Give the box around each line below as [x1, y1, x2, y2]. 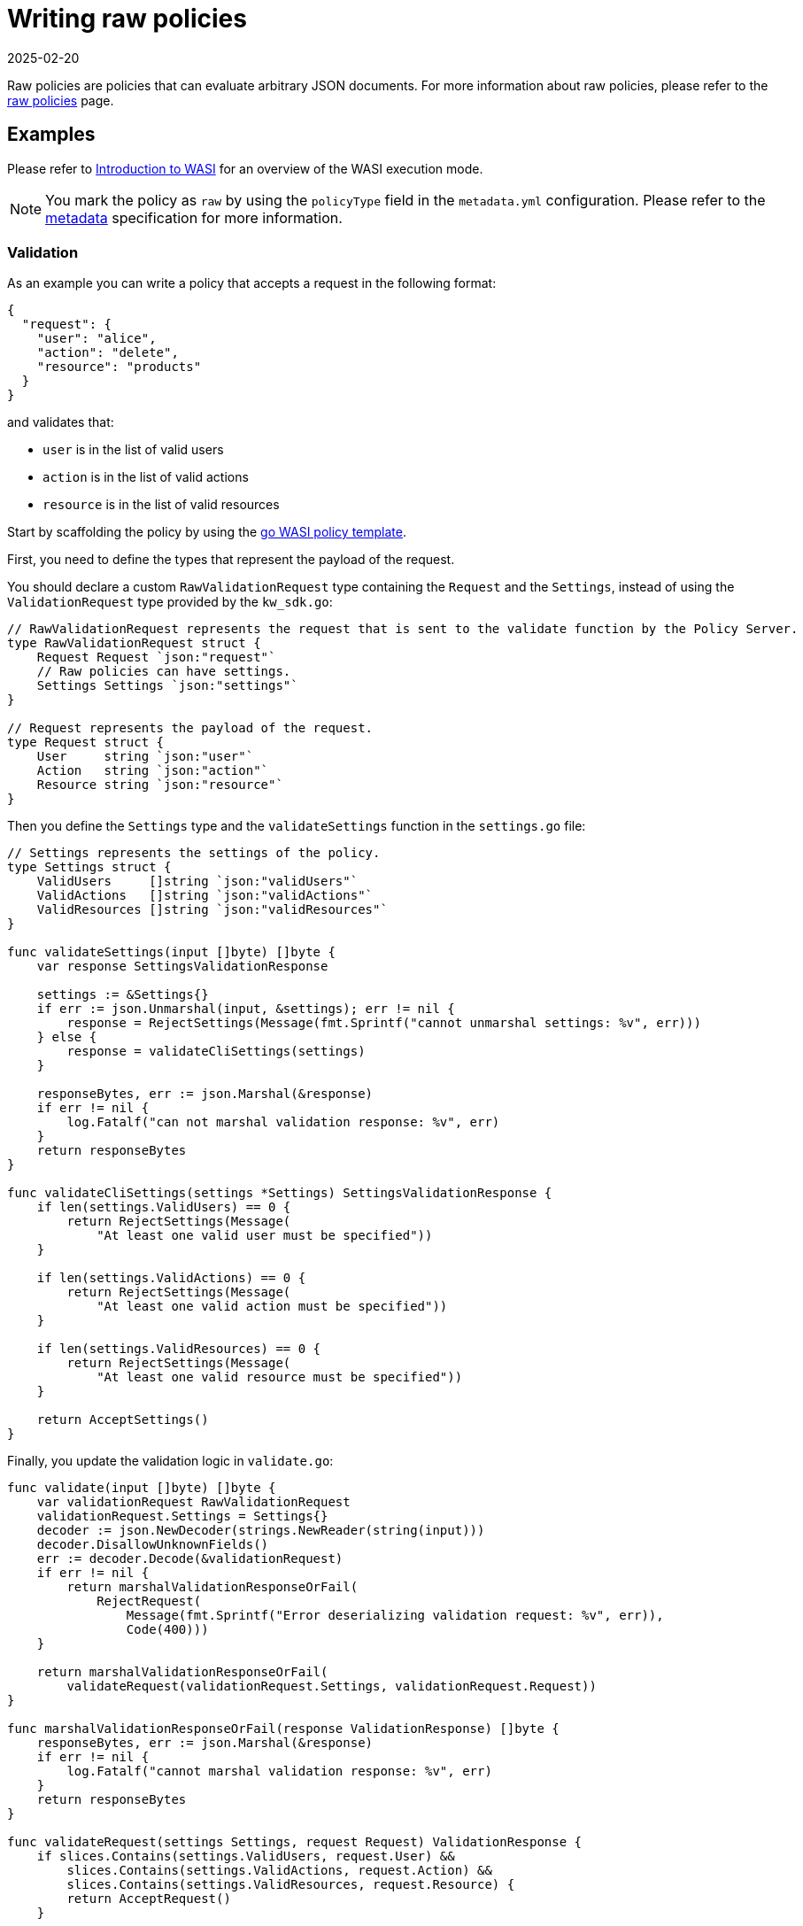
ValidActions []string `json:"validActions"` [36, 888, 374, 903]
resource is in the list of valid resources [42, 497, 280, 513]
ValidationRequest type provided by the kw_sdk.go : [7, 594, 333, 610]
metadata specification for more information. [45, 208, 343, 227]
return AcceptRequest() [66, 1891, 231, 1907]
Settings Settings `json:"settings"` [36, 678, 298, 693]
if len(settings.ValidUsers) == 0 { [36, 1200, 291, 1215]
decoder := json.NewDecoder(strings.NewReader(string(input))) [36, 1523, 485, 1538]
